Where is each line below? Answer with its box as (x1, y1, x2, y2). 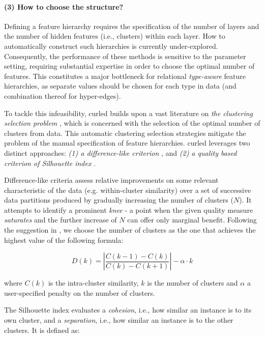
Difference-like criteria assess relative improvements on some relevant (4, 175, 219, 185)
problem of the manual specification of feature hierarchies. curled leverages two (4, 137, 250, 148)
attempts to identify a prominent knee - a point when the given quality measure (4, 204, 253, 215)
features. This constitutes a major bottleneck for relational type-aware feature (4, 70, 246, 81)
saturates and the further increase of (4, 214, 117, 225)
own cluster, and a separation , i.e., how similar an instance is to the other (4, 315, 233, 325)
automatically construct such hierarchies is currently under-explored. (4, 40, 218, 51)
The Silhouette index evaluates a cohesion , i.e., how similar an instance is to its (4, 304, 252, 315)
